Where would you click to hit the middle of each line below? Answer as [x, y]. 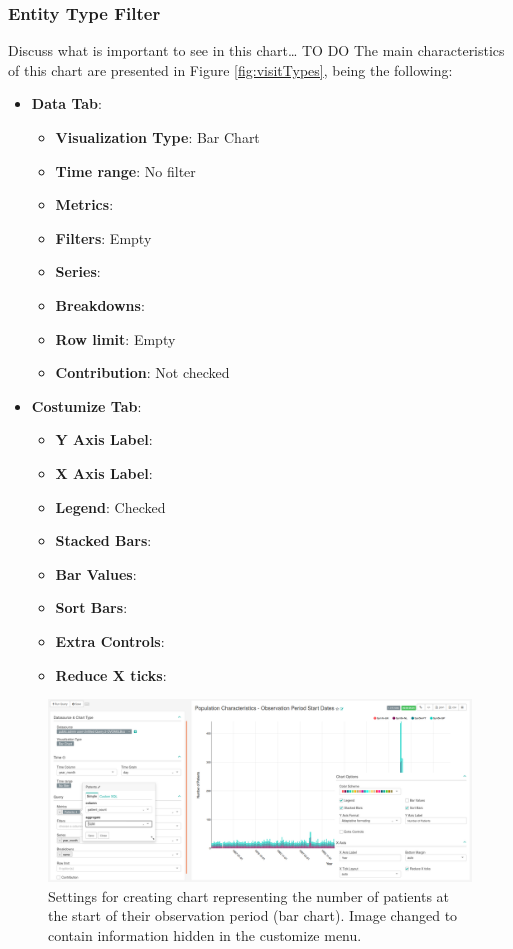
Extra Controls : [110, 640]
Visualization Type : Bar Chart [157, 137]
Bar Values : [96, 573]
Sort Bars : [91, 607]
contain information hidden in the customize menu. [205, 934]
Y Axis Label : [104, 439]
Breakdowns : [100, 304]
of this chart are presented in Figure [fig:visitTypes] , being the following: [230, 69]
